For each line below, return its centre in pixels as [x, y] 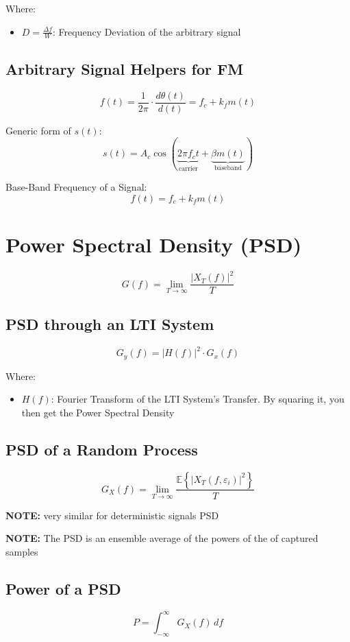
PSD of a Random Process [102, 449]
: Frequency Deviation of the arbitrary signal [147, 31]
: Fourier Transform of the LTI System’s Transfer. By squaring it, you [198, 399]
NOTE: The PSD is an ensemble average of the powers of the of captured [162, 538]
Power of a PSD [63, 588]
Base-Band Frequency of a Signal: [76, 187]
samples [22, 551]
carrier [188, 168]
